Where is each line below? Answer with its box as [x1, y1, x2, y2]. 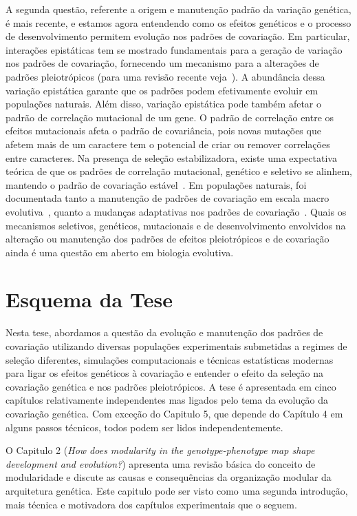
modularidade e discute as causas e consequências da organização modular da [6, 470, 332, 484]
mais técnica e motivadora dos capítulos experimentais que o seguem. [6, 497, 297, 511]
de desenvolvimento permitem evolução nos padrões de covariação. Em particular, [6, 29, 350, 43]
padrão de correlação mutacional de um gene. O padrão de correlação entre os [6, 110, 334, 124]
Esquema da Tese [6, 285, 173, 313]
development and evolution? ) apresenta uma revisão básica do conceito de [6, 456, 316, 471]
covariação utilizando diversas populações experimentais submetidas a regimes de [6, 339, 347, 353]
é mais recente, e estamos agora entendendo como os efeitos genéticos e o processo [6, 15, 351, 30]
